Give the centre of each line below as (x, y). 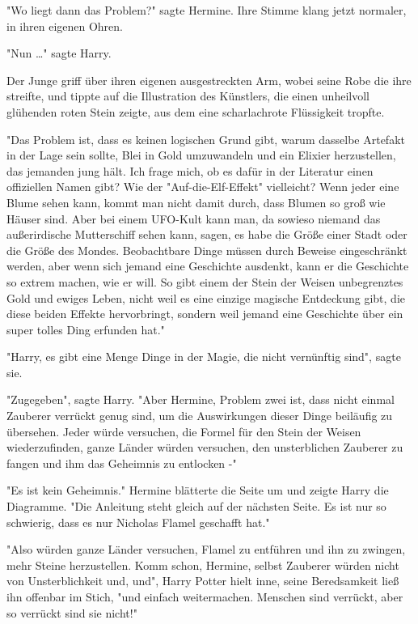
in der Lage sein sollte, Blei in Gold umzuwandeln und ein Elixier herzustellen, (201, 155)
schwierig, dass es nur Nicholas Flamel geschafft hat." (138, 522)
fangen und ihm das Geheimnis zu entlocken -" (122, 463)
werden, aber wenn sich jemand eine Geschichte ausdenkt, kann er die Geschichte (208, 266)
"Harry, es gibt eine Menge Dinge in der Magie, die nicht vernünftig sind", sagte (204, 357)
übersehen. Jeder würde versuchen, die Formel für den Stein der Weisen (184, 431)
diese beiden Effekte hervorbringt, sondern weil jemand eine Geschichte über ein (205, 314)
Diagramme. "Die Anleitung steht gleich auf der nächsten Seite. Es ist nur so (196, 506)
